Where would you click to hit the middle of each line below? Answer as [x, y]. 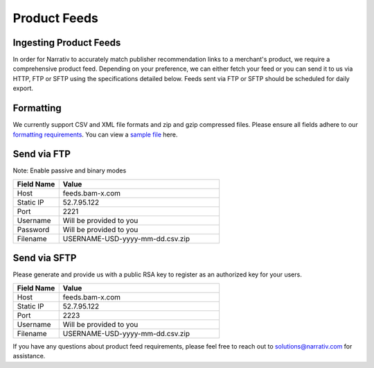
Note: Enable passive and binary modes [70, 170]
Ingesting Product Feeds [67, 43]
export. [23, 88]
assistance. [29, 356]
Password [33, 229]
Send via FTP [42, 154]
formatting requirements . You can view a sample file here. [95, 134]
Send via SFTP [45, 258]
